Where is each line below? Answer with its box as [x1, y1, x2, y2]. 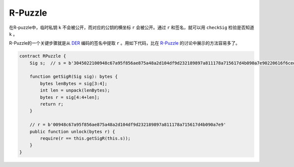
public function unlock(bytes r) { [29, 129, 115, 134]
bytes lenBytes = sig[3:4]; [40, 81, 108, 86]
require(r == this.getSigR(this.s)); [40, 136, 131, 141]
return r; [40, 101, 64, 107]
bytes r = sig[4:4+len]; [40, 95, 100, 100]
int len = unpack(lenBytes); [40, 88, 110, 93]
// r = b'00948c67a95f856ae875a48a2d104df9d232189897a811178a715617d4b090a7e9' [29, 122, 226, 127]
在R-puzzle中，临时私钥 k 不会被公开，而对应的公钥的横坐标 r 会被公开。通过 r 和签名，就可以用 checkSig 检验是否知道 [9, 24, 254, 30]
